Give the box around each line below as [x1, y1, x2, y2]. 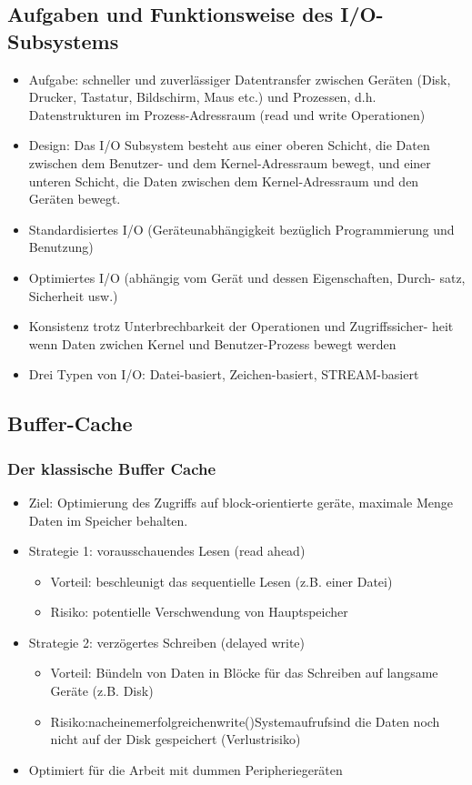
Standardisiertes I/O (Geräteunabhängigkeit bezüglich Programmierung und [28, 219, 455, 238]
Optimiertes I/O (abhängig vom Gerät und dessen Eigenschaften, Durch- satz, [28, 267, 466, 287]
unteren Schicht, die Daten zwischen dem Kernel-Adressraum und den [28, 171, 419, 190]
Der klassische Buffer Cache [7, 457, 216, 479]
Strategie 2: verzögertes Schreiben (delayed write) [28, 632, 305, 651]
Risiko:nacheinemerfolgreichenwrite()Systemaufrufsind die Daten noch [50, 711, 440, 730]
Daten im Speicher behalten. [28, 510, 188, 529]
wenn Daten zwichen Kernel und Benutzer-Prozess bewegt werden [28, 334, 397, 353]
